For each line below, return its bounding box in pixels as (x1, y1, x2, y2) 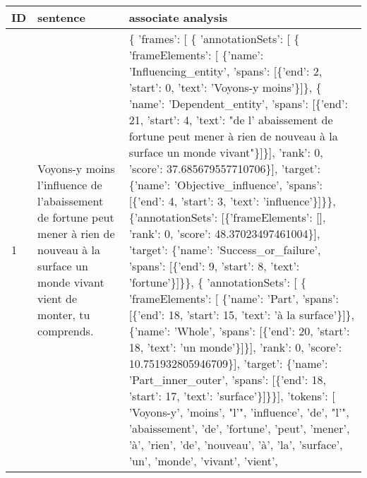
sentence (37, 9, 85, 25)
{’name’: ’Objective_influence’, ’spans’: (128, 177, 323, 193)
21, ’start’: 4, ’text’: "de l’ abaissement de (128, 112, 333, 128)
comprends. (37, 323, 94, 339)
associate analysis (128, 9, 228, 25)
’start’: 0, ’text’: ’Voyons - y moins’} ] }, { (128, 79, 322, 95)
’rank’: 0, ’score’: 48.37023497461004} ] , (128, 225, 320, 241)
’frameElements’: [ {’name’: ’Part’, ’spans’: (128, 290, 339, 306)
